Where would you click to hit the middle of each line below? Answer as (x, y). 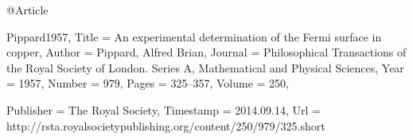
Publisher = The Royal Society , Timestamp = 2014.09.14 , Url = (164, 109)
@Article (27, 10)
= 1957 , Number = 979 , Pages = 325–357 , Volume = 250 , (148, 83)
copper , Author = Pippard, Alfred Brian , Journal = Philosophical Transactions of (206, 52)
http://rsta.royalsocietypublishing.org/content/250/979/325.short (166, 125)
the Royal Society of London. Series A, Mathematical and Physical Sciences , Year (205, 67)
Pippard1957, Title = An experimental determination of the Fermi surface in (194, 36)
